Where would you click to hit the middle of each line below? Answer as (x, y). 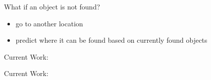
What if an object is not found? (52, 6)
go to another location (49, 23)
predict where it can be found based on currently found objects (111, 40)
